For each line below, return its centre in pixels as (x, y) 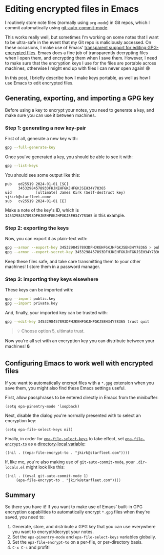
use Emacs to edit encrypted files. (40, 83)
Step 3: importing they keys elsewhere (52, 279)
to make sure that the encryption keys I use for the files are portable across (81, 63)
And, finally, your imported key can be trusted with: (57, 312)
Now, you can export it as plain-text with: (46, 239)
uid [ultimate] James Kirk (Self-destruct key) (65, 192)
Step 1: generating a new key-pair (46, 128)
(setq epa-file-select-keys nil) (39, 430)
